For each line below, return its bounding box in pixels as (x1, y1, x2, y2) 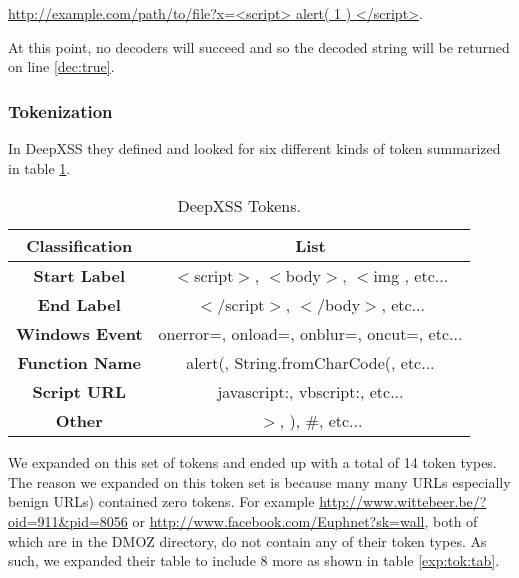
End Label (37, 293, 121, 317)
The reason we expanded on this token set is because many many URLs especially (8, 471, 511, 492)
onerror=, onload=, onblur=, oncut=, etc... (158, 322, 463, 346)
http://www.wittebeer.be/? (319, 491, 487, 512)
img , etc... (373, 264, 449, 288)
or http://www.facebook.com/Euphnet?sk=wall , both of (132, 510, 478, 531)
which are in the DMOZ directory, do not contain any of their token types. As (8, 530, 487, 551)
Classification (26, 234, 133, 258)
